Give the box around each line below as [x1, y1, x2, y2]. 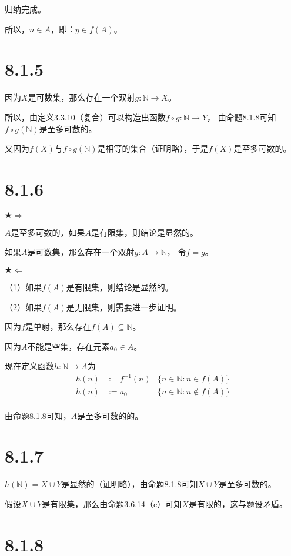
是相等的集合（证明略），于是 [97, 142, 209, 155]
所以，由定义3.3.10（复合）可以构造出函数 [5, 110, 166, 123]
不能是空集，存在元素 [27, 340, 110, 352]
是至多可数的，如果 [11, 226, 85, 238]
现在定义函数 [5, 360, 54, 372]
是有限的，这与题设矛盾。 [188, 497, 287, 510]
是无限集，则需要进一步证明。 [66, 300, 182, 313]
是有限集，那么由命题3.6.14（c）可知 [42, 497, 182, 510]
